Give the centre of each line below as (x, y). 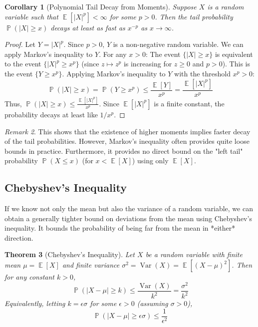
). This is (236, 64)
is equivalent (234, 54)
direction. (19, 237)
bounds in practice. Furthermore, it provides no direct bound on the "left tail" (124, 151)
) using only (150, 161)
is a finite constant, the (189, 103)
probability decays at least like (51, 114)
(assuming (152, 303)
